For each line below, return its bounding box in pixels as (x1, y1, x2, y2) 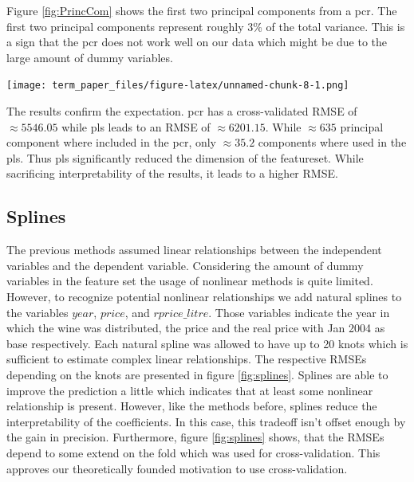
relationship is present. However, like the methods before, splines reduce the (6, 398, 377, 414)
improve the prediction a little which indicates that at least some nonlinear (6, 382, 373, 398)
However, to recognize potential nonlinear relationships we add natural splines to (6, 288, 402, 304)
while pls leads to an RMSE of (61, 118, 211, 135)
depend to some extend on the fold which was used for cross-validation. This (6, 444, 380, 460)
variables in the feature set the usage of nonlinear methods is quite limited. (6, 272, 373, 289)
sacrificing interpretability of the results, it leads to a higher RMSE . (6, 165, 338, 182)
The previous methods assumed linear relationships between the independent (6, 241, 382, 258)
